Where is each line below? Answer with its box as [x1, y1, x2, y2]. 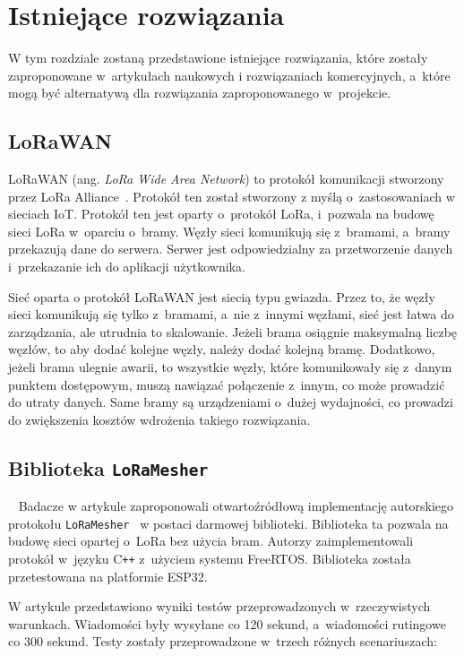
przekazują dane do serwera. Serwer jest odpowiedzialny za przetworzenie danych [8, 239, 453, 258]
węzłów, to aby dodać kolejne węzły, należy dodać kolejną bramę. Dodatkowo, [8, 340, 435, 358]
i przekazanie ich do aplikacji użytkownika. [8, 257, 245, 276]
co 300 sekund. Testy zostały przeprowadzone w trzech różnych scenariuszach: [8, 632, 437, 651]
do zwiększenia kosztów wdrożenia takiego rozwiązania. [8, 410, 311, 428]
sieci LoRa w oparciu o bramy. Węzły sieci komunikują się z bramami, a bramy [8, 221, 451, 240]
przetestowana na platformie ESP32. [8, 566, 208, 585]
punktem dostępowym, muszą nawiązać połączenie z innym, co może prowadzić [8, 375, 445, 393]
